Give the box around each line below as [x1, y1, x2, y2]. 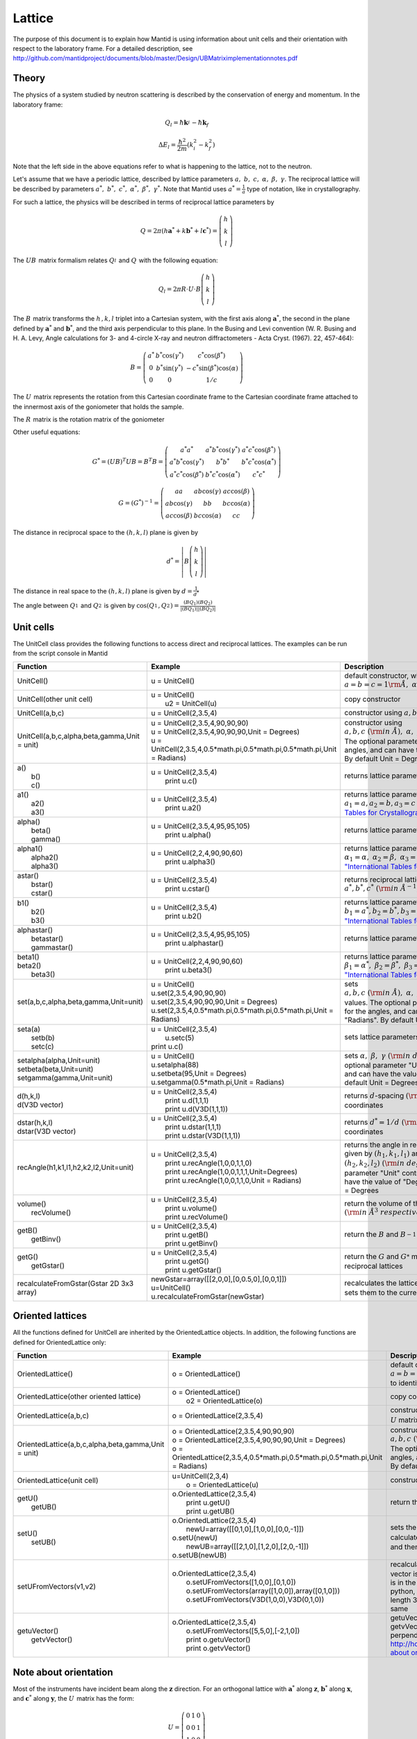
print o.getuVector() [186, 1635, 251, 1644]
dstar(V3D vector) [17, 1126, 76, 1136]
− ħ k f [191, 118, 209, 128]
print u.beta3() [164, 965, 212, 975]
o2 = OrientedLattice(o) [186, 1396, 263, 1406]
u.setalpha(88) [150, 1059, 199, 1069]
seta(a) [17, 1024, 41, 1034]
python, [390, 1587, 416, 1596]
